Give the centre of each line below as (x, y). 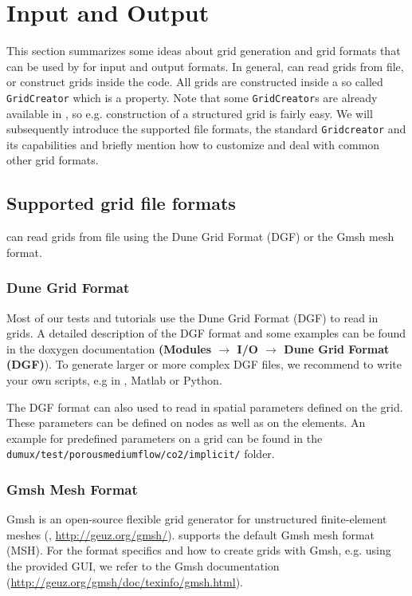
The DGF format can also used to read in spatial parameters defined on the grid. (205, 407)
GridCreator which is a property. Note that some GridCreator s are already (192, 97)
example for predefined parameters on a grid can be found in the (165, 438)
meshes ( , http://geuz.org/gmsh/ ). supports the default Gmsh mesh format (191, 534)
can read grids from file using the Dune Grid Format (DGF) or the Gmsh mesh (200, 237)
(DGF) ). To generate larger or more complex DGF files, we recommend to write (204, 364)
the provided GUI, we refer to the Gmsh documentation (143, 566)
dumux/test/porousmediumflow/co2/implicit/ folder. (141, 454)
